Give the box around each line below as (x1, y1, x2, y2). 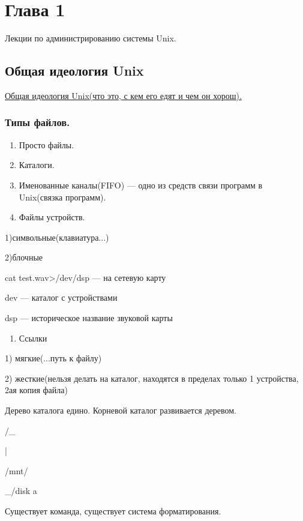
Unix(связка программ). (19, 190, 106, 203)
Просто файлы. (19, 138, 74, 151)
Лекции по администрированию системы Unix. (5, 32, 176, 44)
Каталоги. (19, 158, 55, 171)
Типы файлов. (5, 115, 70, 130)
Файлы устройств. (19, 211, 85, 223)
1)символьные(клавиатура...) (5, 230, 109, 243)
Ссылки (19, 331, 47, 344)
